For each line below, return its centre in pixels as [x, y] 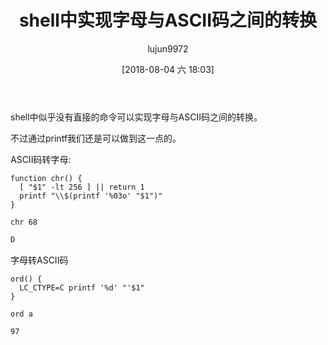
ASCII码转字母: [41, 159]
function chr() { [46, 178]
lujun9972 [168, 48]
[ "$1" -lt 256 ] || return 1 [82, 187]
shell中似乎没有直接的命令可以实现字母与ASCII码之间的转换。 [136, 117]
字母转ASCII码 [39, 260]
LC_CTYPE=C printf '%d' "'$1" [82, 287]
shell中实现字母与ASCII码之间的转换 [168, 20]
